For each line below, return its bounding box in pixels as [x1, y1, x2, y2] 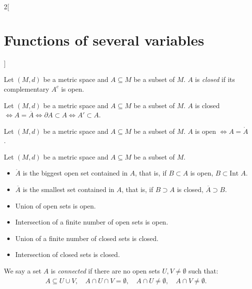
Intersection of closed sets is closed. [15, 249, 120, 259]
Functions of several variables [4, 30, 205, 49]
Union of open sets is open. [15, 200, 96, 210]
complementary [4, 83, 49, 94]
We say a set [4, 266, 42, 276]
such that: [188, 266, 219, 276]
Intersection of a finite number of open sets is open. [15, 217, 168, 227]
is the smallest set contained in [22, 184, 114, 194]
